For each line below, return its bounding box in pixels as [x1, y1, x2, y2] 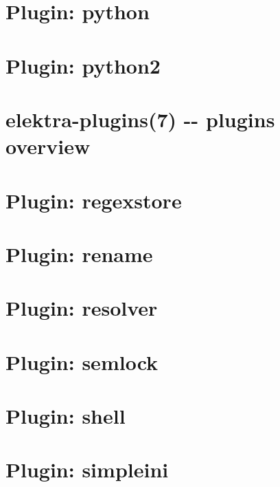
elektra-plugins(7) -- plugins [5, 105, 275, 133]
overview [5, 132, 91, 160]
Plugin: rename [5, 239, 153, 268]
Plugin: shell [5, 402, 126, 429]
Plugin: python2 [5, 51, 161, 79]
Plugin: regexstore [5, 186, 182, 214]
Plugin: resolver [5, 294, 158, 322]
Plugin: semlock [5, 347, 159, 376]
